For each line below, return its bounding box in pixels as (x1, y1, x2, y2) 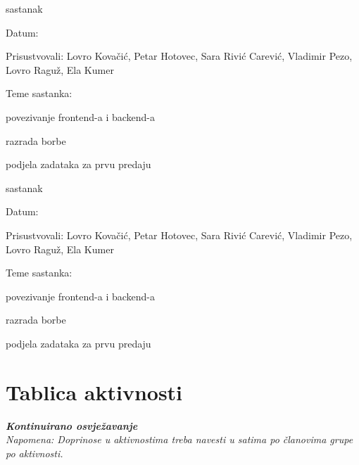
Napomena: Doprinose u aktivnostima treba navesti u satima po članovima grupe (6, 432, 353, 447)
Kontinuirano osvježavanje (6, 418, 138, 433)
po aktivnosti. (6, 445, 63, 460)
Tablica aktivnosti (6, 377, 183, 406)
